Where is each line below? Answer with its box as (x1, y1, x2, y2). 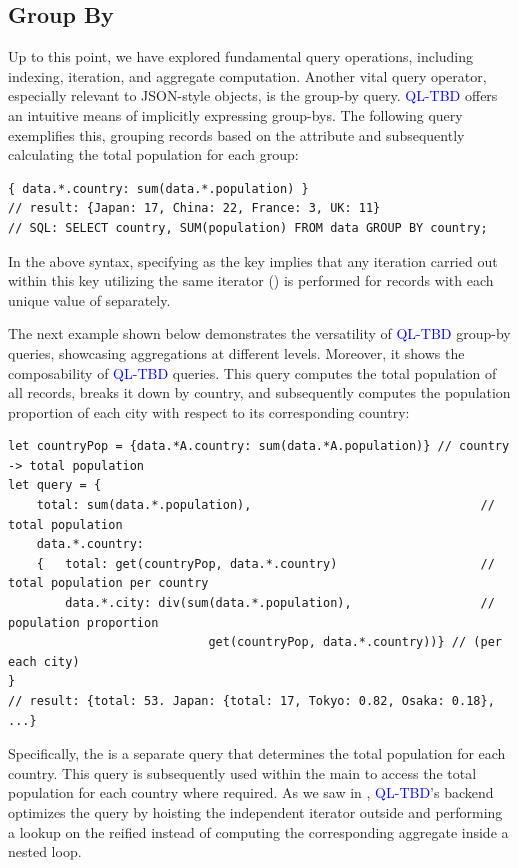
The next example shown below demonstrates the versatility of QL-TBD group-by (8, 323, 511, 344)
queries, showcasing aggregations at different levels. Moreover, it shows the (8, 342, 465, 363)
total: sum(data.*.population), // (36, 498, 495, 513)
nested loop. (8, 841, 82, 862)
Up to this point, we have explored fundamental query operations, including (8, 46, 474, 67)
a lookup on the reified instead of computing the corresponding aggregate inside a (8, 821, 509, 842)
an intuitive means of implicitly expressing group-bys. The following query (8, 104, 463, 125)
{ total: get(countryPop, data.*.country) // (36, 556, 495, 571)
